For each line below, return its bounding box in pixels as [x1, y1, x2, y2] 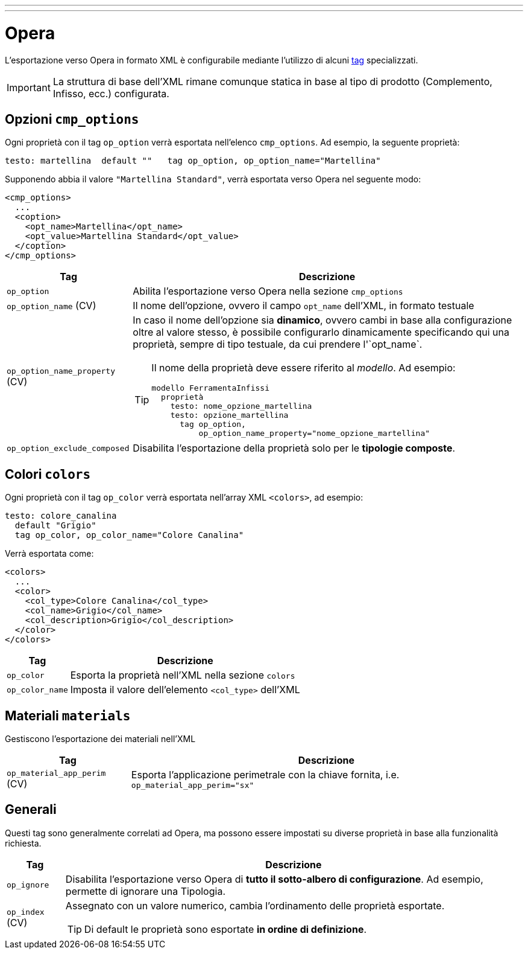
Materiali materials [5, 708, 131, 723]
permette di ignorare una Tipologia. [65, 885, 225, 897]
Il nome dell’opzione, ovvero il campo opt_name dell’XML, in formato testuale [133, 299, 474, 312]
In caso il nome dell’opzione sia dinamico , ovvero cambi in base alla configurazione [133, 314, 512, 327]
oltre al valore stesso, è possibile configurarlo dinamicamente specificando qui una [133, 326, 509, 339]
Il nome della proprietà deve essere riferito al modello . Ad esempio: [151, 362, 456, 374]
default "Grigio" [14, 520, 96, 531]
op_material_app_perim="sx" [131, 781, 254, 790]
